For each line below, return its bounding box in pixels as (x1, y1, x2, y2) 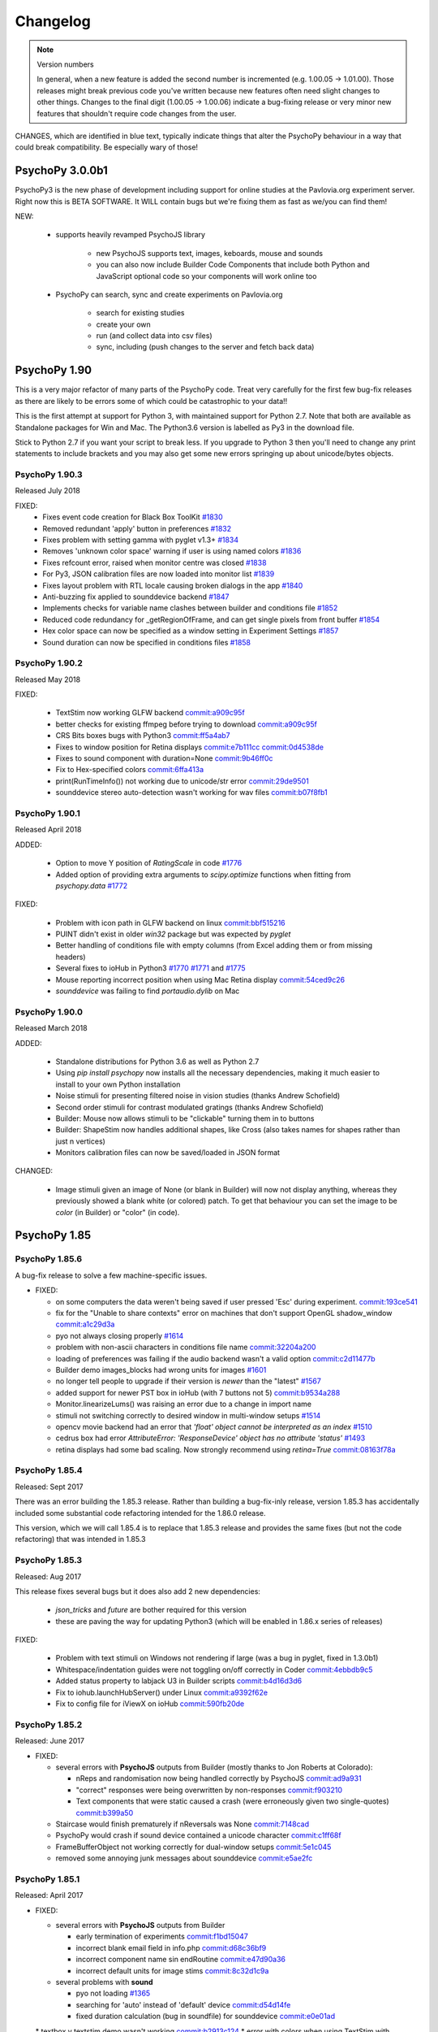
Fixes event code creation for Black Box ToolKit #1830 (42, 512, 223, 522)
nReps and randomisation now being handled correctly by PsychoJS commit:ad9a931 (75, 1774, 362, 1783)
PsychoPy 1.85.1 (15, 1874, 80, 1885)
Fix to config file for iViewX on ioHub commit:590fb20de (55, 1699, 245, 1709)
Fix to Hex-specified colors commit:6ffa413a (55, 765, 204, 775)
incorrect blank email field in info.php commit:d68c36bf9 (75, 1943, 267, 1952)
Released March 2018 (15, 1023, 88, 1033)
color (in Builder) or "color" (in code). (55, 1207, 180, 1217)
